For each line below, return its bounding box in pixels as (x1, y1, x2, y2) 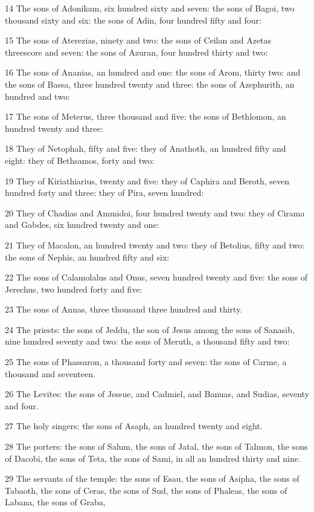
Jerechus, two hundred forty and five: (5, 282, 143, 295)
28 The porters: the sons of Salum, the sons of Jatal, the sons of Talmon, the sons (5, 440, 308, 453)
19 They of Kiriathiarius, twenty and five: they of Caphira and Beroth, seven (5, 174, 290, 187)
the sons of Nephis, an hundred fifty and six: (5, 250, 170, 263)
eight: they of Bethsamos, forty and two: (5, 154, 155, 166)
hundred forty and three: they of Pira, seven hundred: (5, 186, 204, 199)
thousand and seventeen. (5, 367, 95, 380)
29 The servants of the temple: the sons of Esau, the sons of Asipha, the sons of (5, 472, 300, 485)
